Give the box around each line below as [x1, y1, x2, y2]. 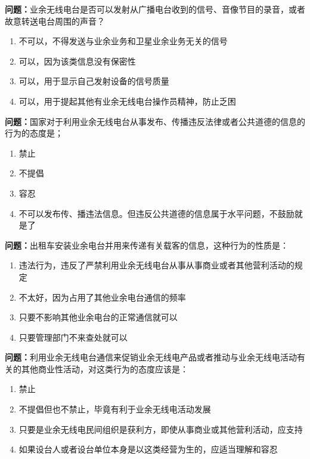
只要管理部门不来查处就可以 [18, 331, 128, 343]
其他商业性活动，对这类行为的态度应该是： [21, 362, 188, 375]
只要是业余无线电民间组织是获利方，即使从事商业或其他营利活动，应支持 [18, 423, 303, 435]
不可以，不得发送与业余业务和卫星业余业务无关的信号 [18, 35, 228, 47]
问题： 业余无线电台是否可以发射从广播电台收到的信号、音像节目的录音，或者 [5, 3, 305, 15]
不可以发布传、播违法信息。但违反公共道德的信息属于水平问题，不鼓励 [18, 207, 294, 219]
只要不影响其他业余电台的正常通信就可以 [18, 311, 178, 323]
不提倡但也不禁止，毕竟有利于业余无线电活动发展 [18, 403, 211, 415]
